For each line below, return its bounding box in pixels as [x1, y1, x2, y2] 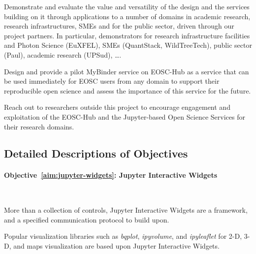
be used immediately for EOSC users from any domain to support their [4, 76, 220, 86]
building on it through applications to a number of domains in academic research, [4, 11, 251, 21]
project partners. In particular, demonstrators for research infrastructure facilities [4, 30, 250, 40]
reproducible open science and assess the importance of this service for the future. [4, 85, 251, 95]
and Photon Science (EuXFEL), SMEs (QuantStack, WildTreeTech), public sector [4, 40, 252, 50]
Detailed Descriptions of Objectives [4, 145, 188, 160]
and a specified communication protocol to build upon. [4, 214, 169, 224]
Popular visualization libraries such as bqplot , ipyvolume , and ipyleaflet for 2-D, [4, 231, 242, 241]
